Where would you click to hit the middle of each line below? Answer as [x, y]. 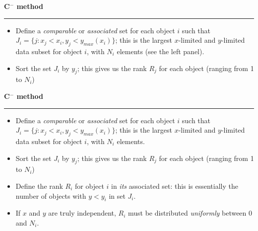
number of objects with [51, 195]
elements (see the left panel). [161, 51]
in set [117, 195]
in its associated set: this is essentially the [175, 186]
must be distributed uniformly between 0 [190, 213]
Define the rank [39, 186]
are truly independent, [82, 213]
